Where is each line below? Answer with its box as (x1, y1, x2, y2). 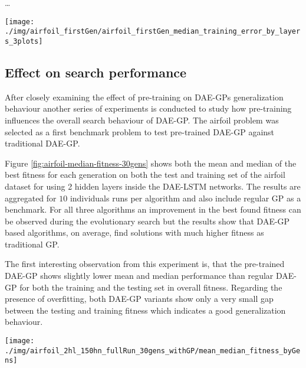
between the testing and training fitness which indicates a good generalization (5, 304, 286, 316)
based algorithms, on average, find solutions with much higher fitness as (5, 226, 264, 239)
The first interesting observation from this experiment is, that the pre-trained (5, 258, 285, 270)
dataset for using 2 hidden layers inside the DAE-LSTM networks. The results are (5, 180, 301, 192)
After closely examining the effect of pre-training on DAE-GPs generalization (5, 90, 284, 103)
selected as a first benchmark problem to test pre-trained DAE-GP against (5, 125, 275, 138)
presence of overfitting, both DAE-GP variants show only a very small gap (5, 292, 274, 305)
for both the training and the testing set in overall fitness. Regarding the (19, 281, 282, 293)
